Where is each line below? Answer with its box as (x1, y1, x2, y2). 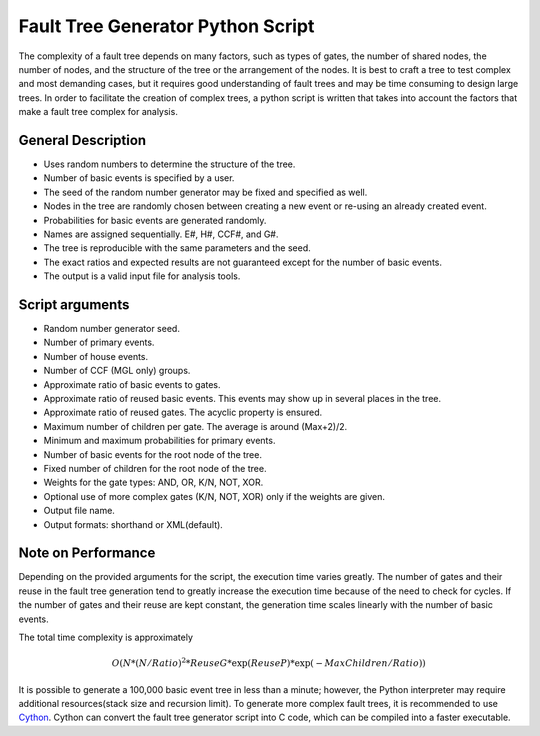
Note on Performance (18, 545, 156, 562)
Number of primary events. (43, 336, 155, 349)
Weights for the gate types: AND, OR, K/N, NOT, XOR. (43, 476, 264, 489)
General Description (18, 131, 147, 149)
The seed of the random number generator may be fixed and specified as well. (43, 186, 368, 198)
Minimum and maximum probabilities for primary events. (43, 435, 276, 447)
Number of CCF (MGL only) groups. (43, 365, 191, 377)
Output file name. (43, 505, 115, 517)
